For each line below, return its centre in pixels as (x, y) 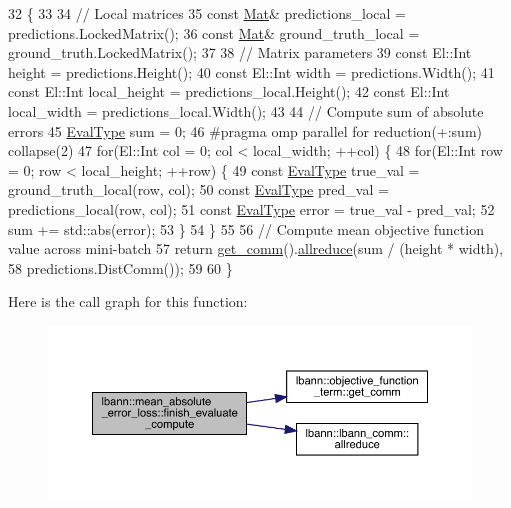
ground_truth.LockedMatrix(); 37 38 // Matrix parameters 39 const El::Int (240, 52)
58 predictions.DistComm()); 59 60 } (120, 267)
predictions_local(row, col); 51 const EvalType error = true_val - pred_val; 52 (251, 208)
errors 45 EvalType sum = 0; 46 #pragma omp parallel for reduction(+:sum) (245, 130)
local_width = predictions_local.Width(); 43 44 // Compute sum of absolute (246, 110)
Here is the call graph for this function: (128, 301)
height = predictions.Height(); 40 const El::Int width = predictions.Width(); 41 (251, 71)
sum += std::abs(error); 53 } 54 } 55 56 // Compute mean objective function (246, 228)
